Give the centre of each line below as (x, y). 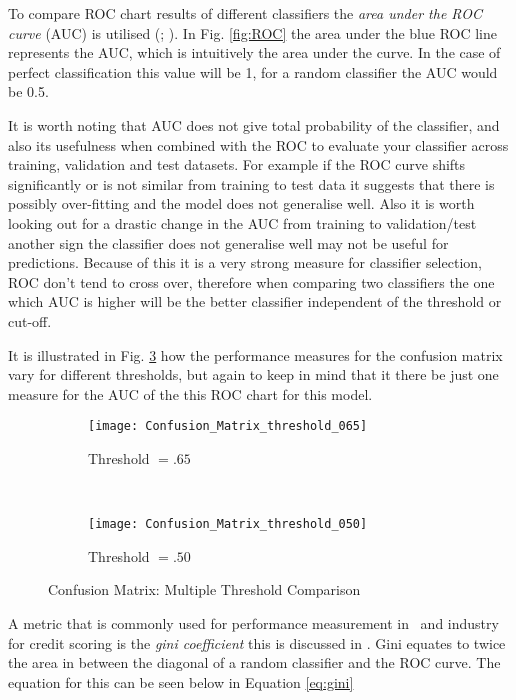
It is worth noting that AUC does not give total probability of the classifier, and (254, 124)
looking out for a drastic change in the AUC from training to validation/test (242, 222)
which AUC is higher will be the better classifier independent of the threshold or (255, 301)
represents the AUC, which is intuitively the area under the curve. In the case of (254, 52)
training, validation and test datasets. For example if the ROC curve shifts (237, 164)
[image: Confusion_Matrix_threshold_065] (228, 426)
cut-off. (30, 320)
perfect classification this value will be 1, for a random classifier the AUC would (253, 71)
